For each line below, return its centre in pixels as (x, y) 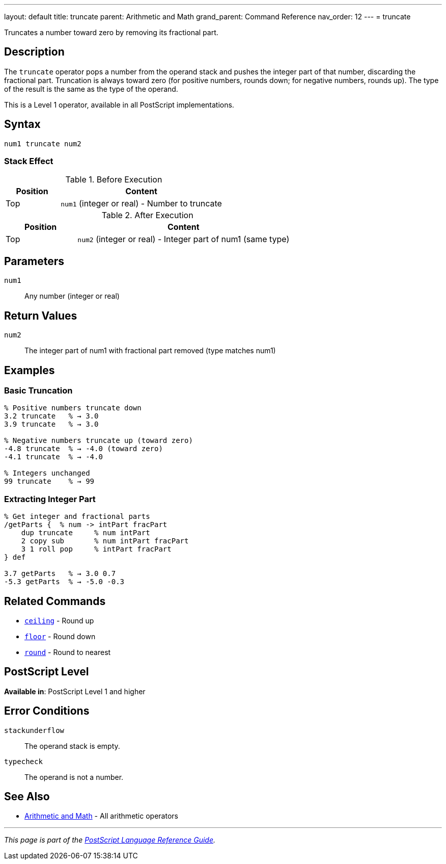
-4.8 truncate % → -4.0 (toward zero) (83, 449)
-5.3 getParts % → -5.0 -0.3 (64, 582)
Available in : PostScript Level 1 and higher (75, 691)
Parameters (34, 261)
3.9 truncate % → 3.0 (51, 424)
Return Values (41, 316)
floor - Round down (60, 636)
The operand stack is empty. (72, 746)
